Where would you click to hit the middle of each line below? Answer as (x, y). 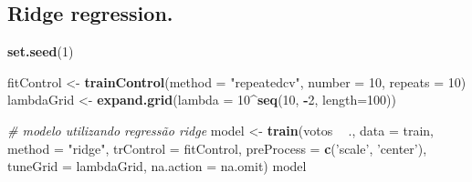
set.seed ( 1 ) (41, 51)
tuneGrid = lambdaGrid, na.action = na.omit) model (157, 166)
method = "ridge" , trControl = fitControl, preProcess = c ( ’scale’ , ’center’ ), (217, 148)
